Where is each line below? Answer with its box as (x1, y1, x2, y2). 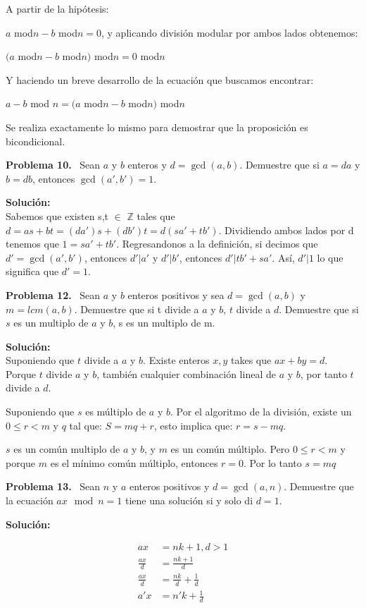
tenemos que (6, 236, 59, 251)
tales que (137, 208, 175, 223)
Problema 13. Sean (6, 479, 101, 494)
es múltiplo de (85, 404, 146, 419)
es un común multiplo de (13, 442, 120, 456)
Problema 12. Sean (6, 287, 101, 302)
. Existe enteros (143, 353, 210, 367)
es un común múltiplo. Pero (170, 442, 290, 456)
